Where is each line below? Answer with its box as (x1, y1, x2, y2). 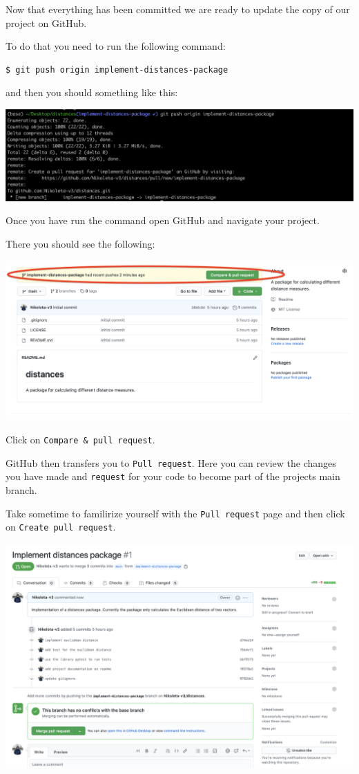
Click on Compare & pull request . (6, 432, 155, 447)
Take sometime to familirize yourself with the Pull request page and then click (6, 506, 345, 520)
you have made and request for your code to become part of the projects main (6, 469, 340, 483)
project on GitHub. (6, 15, 87, 30)
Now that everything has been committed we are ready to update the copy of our (6, 2, 350, 16)
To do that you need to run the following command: (6, 39, 226, 53)
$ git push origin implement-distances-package (6, 64, 229, 75)
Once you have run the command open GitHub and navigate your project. (6, 213, 320, 228)
